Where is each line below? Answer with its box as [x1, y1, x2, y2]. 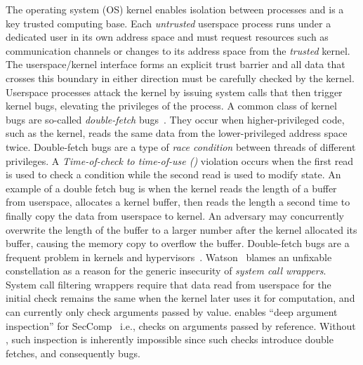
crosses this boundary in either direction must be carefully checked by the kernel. [6, 70, 355, 85]
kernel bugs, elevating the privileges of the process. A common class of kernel [6, 98, 337, 113]
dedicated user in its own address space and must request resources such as [6, 29, 329, 44]
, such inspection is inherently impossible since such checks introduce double [6, 332, 334, 347]
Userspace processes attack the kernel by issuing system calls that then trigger [6, 84, 343, 99]
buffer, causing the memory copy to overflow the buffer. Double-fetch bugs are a [6, 236, 350, 251]
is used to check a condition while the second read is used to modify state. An [6, 167, 341, 182]
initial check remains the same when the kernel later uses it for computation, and [6, 291, 355, 305]
